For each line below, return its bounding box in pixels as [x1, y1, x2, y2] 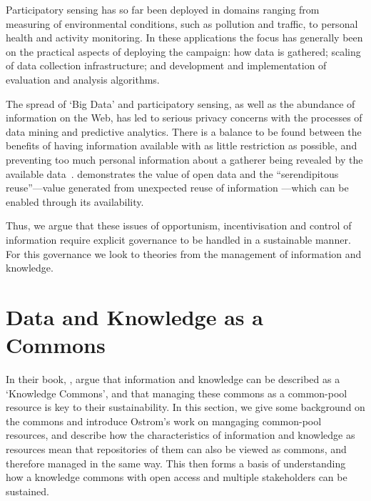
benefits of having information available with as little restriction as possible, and [6, 138, 357, 153]
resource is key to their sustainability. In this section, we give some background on [6, 400, 365, 415]
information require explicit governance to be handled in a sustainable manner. [6, 232, 351, 247]
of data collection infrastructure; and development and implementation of [6, 58, 327, 73]
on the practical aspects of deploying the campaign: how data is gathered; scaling [6, 44, 361, 59]
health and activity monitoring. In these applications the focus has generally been [6, 30, 363, 45]
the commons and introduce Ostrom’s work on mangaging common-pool [6, 413, 322, 428]
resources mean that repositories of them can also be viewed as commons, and [6, 441, 347, 456]
